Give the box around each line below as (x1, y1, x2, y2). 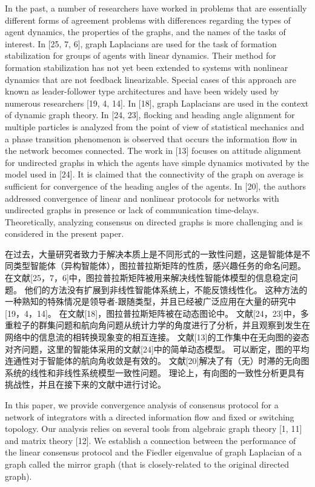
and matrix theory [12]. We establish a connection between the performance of (5, 434, 296, 446)
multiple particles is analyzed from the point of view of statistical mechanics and (5, 120, 304, 133)
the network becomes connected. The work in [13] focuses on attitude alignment (5, 144, 302, 157)
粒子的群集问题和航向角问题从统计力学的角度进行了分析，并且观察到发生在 (13, 319, 310, 331)
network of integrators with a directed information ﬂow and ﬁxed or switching (5, 410, 294, 423)
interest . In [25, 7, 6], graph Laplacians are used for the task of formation (5, 37, 277, 50)
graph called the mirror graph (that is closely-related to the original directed (5, 457, 290, 470)
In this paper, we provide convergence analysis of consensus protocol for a (5, 399, 279, 411)
